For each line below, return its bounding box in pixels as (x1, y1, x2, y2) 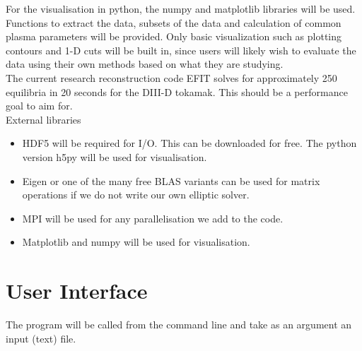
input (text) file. (6, 331, 76, 345)
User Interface (6, 276, 148, 305)
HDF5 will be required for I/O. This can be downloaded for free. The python (22, 136, 357, 150)
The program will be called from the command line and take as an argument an (6, 317, 352, 332)
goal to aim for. (6, 98, 73, 113)
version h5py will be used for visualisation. (22, 149, 207, 164)
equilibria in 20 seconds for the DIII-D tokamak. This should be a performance (6, 84, 348, 99)
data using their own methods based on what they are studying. (6, 56, 284, 71)
